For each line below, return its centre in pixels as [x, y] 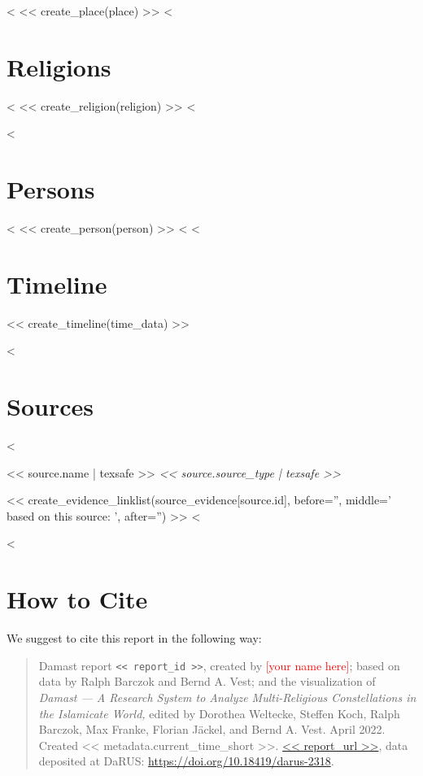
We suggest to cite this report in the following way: [134, 638]
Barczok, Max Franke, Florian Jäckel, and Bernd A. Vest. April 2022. [212, 729]
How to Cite [77, 599]
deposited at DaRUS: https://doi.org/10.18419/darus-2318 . [186, 761]
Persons [51, 189]
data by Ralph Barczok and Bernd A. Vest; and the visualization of [207, 681]
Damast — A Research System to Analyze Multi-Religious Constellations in [227, 697]
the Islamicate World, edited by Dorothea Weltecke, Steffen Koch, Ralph [219, 713]
